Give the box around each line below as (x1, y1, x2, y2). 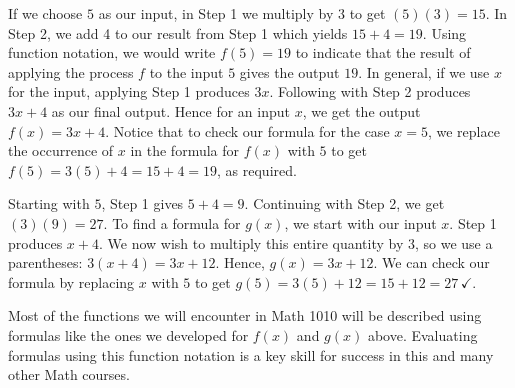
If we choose (8, 3, 83, 23)
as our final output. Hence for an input (51, 100, 290, 121)
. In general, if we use (358, 61, 490, 82)
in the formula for (130, 140, 240, 161)
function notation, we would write (8, 42, 216, 63)
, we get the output (302, 100, 421, 121)
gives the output (239, 61, 340, 82)
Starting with (8, 193, 90, 214)
